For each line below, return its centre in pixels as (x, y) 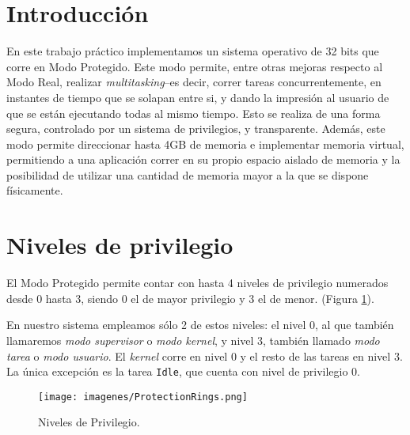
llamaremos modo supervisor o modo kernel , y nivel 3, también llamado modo (193, 340)
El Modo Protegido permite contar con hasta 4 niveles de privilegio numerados (197, 283)
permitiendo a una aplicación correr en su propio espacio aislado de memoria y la (203, 159)
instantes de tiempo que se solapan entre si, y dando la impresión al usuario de (198, 97)
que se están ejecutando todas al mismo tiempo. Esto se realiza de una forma (194, 113)
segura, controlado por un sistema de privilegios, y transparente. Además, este (196, 129)
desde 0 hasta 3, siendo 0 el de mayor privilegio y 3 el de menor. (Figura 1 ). (190, 298)
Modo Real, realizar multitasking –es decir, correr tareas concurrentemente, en (194, 82)
